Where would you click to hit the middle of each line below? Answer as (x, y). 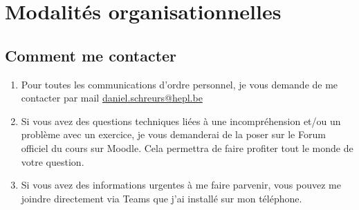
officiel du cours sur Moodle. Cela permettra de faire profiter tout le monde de (187, 147)
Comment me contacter (91, 55)
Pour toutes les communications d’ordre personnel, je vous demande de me (179, 84)
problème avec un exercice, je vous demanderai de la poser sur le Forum (173, 134)
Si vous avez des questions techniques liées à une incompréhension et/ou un (181, 121)
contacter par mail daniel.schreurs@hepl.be (112, 98)
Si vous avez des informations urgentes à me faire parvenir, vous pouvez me (181, 185)
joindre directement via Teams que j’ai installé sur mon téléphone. (162, 198)
